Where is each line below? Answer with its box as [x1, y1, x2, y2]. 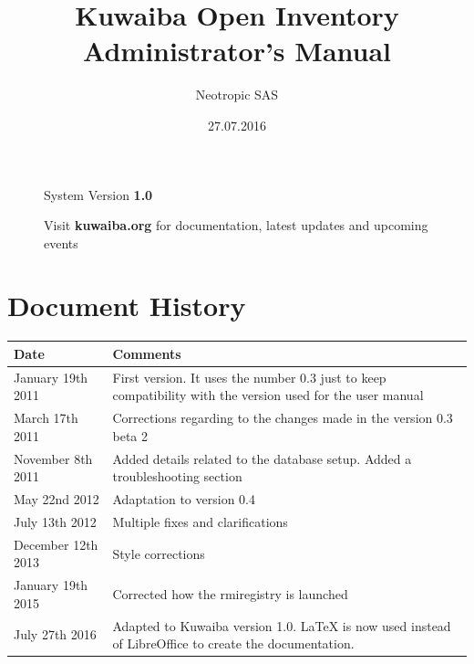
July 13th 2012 [14, 511, 97, 531]
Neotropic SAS [195, 85, 279, 104]
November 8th [14, 448, 93, 468]
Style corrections [112, 543, 205, 563]
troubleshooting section [112, 467, 242, 486]
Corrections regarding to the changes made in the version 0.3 [112, 408, 453, 427]
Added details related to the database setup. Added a [112, 448, 412, 468]
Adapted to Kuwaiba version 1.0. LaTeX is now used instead [112, 616, 451, 635]
